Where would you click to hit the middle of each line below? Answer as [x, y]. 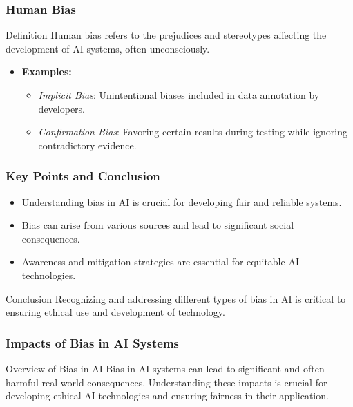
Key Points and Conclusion [83, 176]
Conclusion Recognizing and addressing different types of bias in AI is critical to [176, 298]
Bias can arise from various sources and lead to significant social [158, 225]
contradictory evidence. [87, 145]
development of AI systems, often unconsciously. [108, 48]
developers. [61, 108]
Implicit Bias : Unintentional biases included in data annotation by [179, 95]
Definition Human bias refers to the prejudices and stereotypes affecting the [166, 35]
